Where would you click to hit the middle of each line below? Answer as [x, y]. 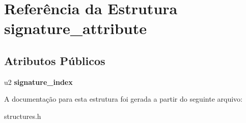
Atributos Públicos [55, 60]
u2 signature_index [38, 82]
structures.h [23, 116]
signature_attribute [76, 28]
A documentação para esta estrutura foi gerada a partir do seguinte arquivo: [123, 99]
